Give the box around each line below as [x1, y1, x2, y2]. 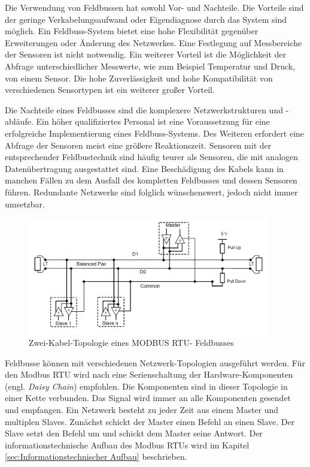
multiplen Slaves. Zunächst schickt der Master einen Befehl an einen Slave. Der [5, 415, 295, 427]
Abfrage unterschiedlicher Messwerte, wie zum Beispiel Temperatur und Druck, [5, 59, 296, 72]
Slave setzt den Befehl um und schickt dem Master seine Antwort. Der [5, 427, 263, 439]
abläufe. [5, 115, 34, 128]
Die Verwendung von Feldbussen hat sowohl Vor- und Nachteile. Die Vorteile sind [5, 1, 304, 13]
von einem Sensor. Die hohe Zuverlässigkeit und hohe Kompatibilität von [5, 71, 273, 84]
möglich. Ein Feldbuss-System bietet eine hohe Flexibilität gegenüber [5, 25, 259, 37]
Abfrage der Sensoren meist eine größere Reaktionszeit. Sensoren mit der [5, 138, 272, 151]
